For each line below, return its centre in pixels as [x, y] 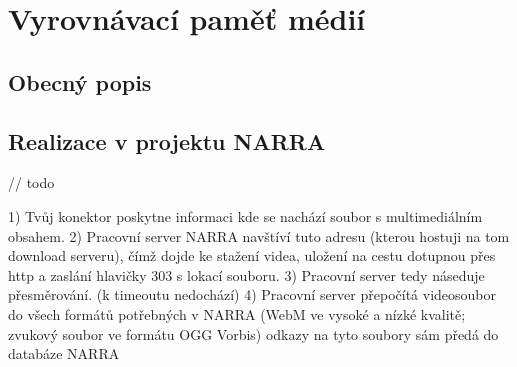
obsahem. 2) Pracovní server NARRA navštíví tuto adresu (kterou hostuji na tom [259, 235]
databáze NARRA [64, 353]
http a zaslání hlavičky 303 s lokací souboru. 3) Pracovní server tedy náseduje [246, 274]
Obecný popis [80, 81]
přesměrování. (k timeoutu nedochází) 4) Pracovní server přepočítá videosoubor [252, 294]
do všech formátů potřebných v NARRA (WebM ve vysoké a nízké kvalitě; [237, 313]
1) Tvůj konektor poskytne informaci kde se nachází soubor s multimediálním [245, 215]
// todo [31, 182]
